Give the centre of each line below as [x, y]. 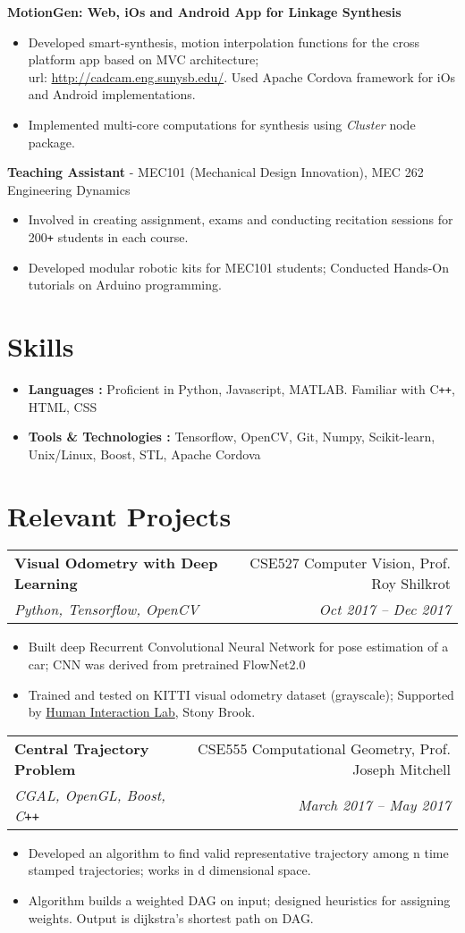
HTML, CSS [63, 406]
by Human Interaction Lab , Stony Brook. [142, 712]
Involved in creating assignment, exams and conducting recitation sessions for [241, 219]
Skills [41, 345]
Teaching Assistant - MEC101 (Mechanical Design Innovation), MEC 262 [216, 172]
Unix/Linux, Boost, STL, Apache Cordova [144, 454]
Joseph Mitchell [402, 769]
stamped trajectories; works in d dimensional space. [169, 870]
